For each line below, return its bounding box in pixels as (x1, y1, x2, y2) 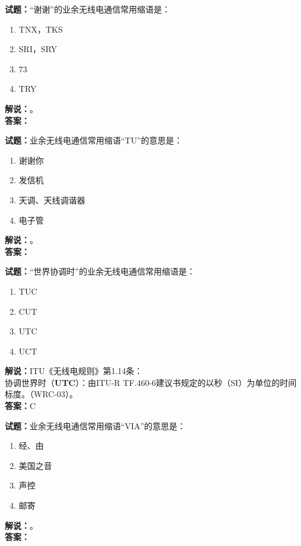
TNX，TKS (18, 23, 63, 35)
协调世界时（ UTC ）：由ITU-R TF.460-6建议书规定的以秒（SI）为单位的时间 (5, 376, 297, 388)
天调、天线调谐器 (18, 193, 85, 206)
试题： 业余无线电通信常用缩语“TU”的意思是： (5, 134, 182, 146)
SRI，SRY (18, 43, 57, 55)
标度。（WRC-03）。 (5, 388, 78, 400)
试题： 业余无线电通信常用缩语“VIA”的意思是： (5, 419, 186, 432)
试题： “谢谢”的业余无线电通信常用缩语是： (5, 3, 171, 15)
